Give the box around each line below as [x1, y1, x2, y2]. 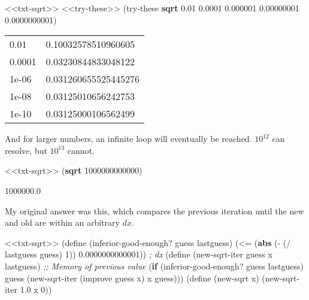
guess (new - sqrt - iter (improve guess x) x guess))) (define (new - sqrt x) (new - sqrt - [5, 271, 300, 284]
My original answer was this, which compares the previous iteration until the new [5, 204, 304, 217]
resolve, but [5, 144, 47, 156]
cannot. [67, 144, 95, 156]
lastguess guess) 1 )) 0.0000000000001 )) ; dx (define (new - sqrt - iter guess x [5, 248, 272, 260]
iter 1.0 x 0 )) [5, 283, 52, 296]
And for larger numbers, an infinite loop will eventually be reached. [5, 132, 252, 145]
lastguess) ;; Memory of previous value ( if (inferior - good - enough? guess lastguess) [5, 259, 304, 272]
